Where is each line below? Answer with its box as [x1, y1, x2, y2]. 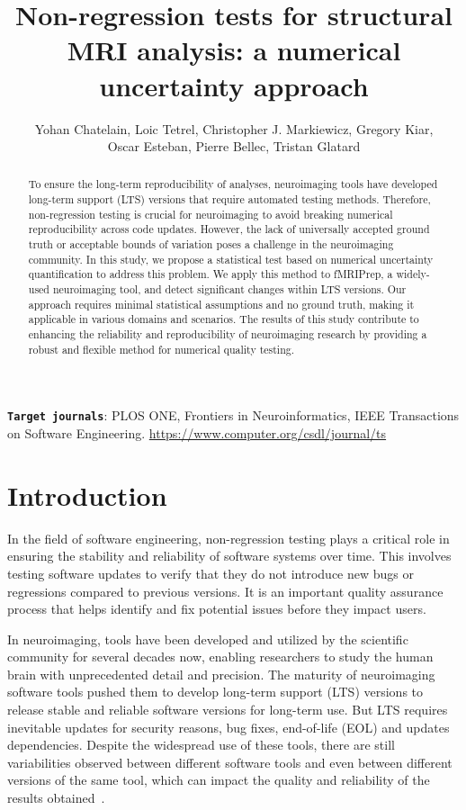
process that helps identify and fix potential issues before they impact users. [7, 599, 426, 618]
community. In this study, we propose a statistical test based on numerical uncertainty [28, 251, 434, 266]
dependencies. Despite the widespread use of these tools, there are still [7, 735, 395, 754]
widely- [396, 266, 430, 282]
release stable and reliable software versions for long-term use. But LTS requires [7, 700, 448, 719]
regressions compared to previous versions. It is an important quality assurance [7, 581, 444, 600]
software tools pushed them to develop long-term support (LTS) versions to [7, 682, 424, 701]
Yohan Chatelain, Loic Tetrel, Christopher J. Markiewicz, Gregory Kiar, [34, 119, 434, 138]
